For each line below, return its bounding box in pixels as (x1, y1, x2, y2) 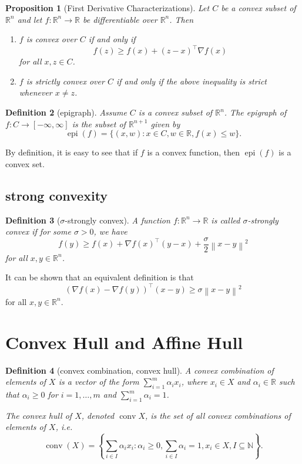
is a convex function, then (147, 146, 240, 158)
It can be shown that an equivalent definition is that (5, 271, 194, 283)
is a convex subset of (138, 106, 213, 118)
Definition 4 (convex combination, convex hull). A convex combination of (5, 364, 274, 376)
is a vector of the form (58, 375, 139, 388)
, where (181, 375, 207, 388)
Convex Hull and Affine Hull (5, 330, 243, 354)
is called (211, 214, 240, 226)
